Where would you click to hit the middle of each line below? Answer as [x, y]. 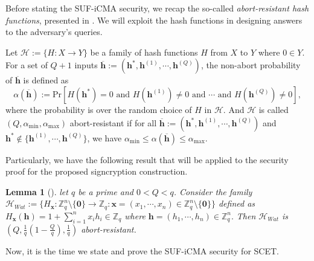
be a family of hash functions [144, 52]
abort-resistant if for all [113, 122]
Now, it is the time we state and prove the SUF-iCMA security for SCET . [142, 250]
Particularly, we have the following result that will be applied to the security [147, 159]
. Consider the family [213, 191]
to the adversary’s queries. [54, 32]
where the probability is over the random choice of [99, 109]
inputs [86, 65]
